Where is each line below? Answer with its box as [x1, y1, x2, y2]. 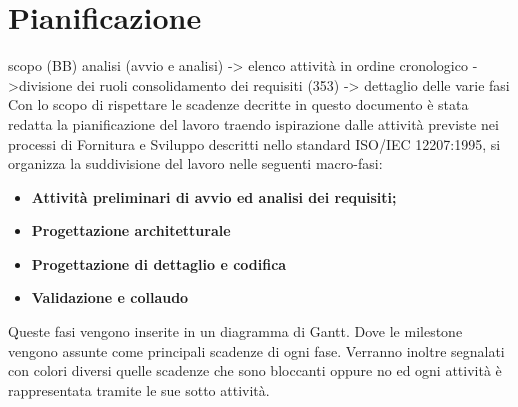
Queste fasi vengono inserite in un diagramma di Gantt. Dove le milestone [8, 321, 463, 342]
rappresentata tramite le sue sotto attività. [8, 379, 270, 400]
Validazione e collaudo [31, 287, 189, 308]
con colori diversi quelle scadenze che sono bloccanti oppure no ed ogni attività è [8, 360, 502, 381]
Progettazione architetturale [31, 220, 231, 241]
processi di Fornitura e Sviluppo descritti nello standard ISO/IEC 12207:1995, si [8, 133, 501, 154]
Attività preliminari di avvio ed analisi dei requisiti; [31, 186, 397, 207]
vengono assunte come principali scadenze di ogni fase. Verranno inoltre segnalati [8, 340, 505, 361]
